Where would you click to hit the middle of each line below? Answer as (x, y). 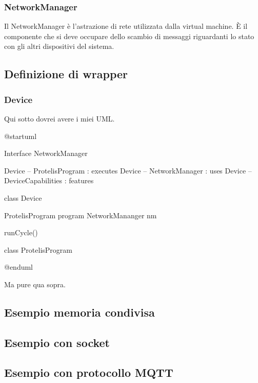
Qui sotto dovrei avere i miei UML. (59, 118)
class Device (23, 197)
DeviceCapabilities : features (49, 180)
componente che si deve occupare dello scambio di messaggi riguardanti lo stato (129, 36)
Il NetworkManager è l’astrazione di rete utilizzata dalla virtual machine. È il (126, 26)
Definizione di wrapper (66, 74)
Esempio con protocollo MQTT (89, 372)
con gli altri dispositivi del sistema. (59, 46)
